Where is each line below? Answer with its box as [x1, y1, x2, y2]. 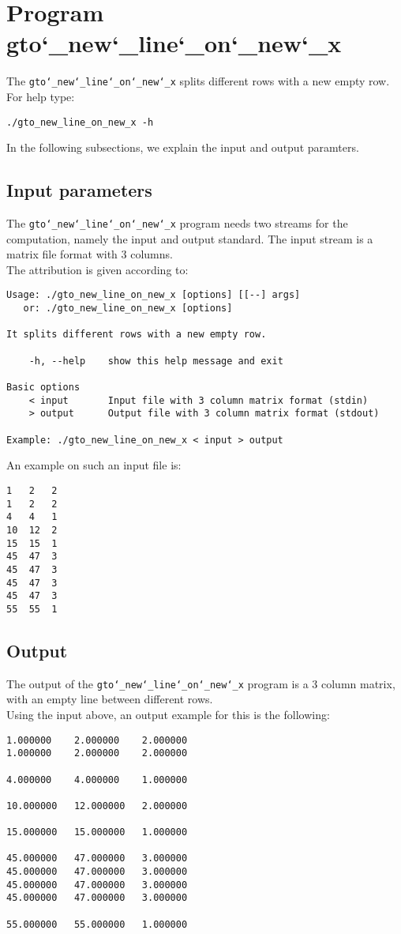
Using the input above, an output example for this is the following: [6, 706, 330, 722]
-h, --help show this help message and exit [28, 355, 283, 367]
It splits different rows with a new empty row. [6, 329, 267, 341]
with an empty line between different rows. [6, 691, 213, 707]
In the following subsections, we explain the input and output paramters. [6, 139, 359, 156]
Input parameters [6, 178, 152, 202]
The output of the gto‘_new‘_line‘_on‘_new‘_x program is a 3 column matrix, [6, 675, 395, 691]
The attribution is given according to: [6, 261, 189, 277]
